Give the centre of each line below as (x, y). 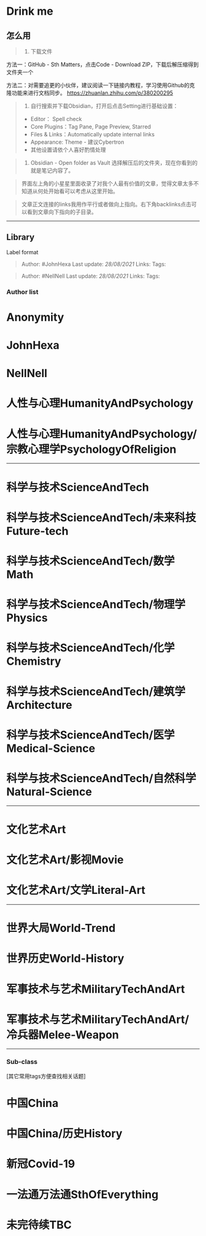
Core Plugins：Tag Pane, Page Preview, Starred (91, 127)
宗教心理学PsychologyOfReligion (91, 449)
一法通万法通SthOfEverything (82, 1195)
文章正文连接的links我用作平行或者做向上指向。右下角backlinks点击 (106, 204)
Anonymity (35, 317)
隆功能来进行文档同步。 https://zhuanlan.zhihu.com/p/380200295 (90, 93)
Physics (27, 618)
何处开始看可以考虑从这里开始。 (78, 191)
